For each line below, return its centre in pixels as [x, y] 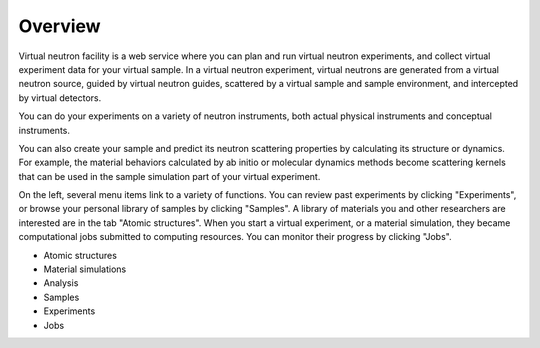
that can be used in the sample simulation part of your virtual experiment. [169, 176]
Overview [59, 26]
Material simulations [85, 269]
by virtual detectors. [60, 97]
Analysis [61, 283]
